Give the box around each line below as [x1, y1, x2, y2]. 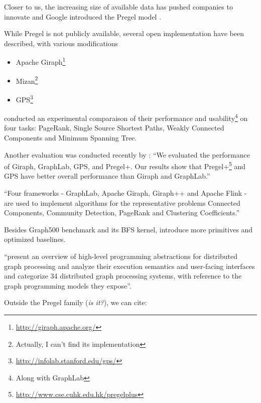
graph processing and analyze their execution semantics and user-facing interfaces [4, 260, 255, 271]
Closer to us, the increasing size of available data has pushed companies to [4, 2, 233, 12]
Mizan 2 [16, 74, 38, 86]
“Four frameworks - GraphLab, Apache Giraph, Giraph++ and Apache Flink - [4, 188, 247, 198]
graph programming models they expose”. [4, 280, 132, 291]
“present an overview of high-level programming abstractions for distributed [4, 250, 237, 261]
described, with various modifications [4, 38, 118, 48]
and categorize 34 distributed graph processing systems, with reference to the [4, 271, 242, 281]
